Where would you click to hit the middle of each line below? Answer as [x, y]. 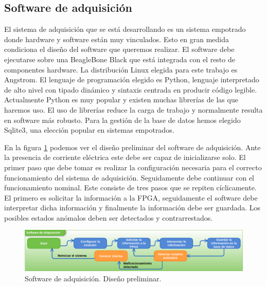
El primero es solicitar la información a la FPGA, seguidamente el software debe [131, 197]
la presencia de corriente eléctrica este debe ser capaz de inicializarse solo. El [125, 157]
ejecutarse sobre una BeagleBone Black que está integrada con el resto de [120, 59]
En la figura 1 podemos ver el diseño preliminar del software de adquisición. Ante [132, 147]
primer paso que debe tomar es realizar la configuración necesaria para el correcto [133, 167]
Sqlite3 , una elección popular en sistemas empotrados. [89, 130]
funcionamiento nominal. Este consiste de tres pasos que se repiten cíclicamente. [130, 187]
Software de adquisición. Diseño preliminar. [93, 278]
